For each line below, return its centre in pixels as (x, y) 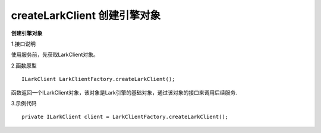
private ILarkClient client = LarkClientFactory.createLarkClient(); (125, 117)
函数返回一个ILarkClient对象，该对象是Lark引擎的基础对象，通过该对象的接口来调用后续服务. (124, 92)
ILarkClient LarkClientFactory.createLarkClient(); (98, 79)
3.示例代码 (24, 103)
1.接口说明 (23, 44)
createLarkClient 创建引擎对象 (86, 15)
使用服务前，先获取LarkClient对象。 (55, 55)
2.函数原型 (24, 66)
